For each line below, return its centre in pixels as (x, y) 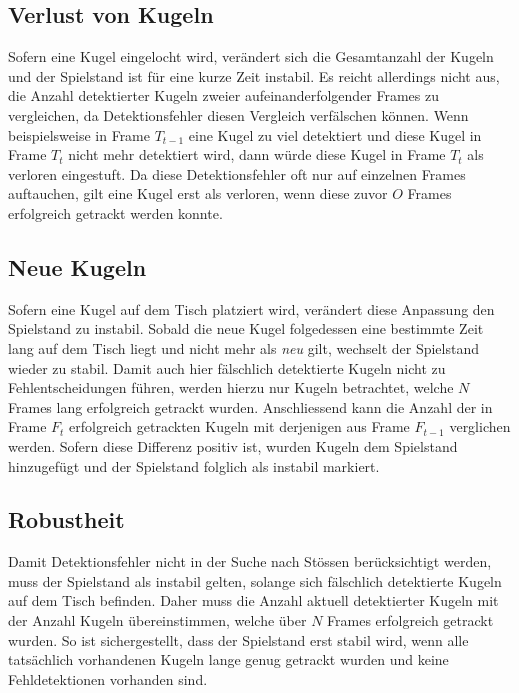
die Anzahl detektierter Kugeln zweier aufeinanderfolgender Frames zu (224, 95)
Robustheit (66, 519)
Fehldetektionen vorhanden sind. (108, 678)
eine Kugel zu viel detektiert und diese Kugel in (335, 134)
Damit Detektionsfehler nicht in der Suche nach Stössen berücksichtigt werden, (250, 561)
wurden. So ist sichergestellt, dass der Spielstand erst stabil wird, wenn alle (238, 639)
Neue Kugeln (77, 266)
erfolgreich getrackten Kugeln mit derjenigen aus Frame (239, 426)
